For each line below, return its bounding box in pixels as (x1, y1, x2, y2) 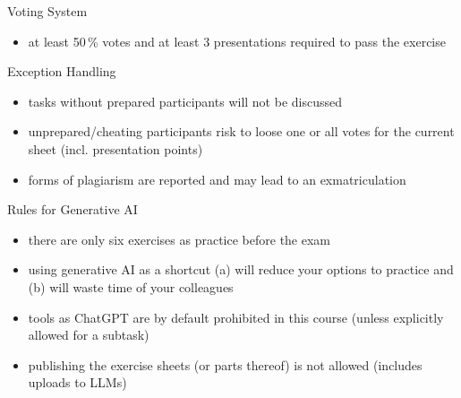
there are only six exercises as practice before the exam (28, 229, 331, 248)
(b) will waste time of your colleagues (28, 277, 234, 296)
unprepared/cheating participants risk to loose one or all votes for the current (28, 122, 455, 141)
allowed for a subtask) (28, 325, 149, 344)
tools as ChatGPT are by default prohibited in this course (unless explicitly (28, 307, 444, 326)
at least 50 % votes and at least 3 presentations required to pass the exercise (28, 31, 446, 50)
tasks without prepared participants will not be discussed (28, 91, 343, 110)
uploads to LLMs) (28, 373, 127, 392)
